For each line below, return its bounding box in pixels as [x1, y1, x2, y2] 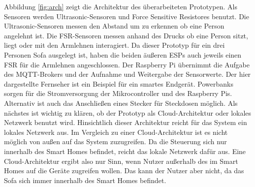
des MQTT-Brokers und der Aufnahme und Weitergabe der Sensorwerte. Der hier [4, 69, 251, 79]
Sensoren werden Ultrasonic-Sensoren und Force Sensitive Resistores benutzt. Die [4, 11, 249, 21]
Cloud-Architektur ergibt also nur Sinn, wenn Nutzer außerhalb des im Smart [4, 156, 238, 166]
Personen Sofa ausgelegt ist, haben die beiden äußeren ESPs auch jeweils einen [4, 49, 242, 60]
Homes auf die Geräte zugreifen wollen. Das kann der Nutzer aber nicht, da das [4, 165, 244, 176]
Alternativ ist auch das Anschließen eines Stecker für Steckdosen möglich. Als [4, 97, 238, 108]
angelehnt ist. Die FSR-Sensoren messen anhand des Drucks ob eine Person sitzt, [4, 30, 248, 40]
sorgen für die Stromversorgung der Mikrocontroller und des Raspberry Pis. [4, 88, 232, 98]
